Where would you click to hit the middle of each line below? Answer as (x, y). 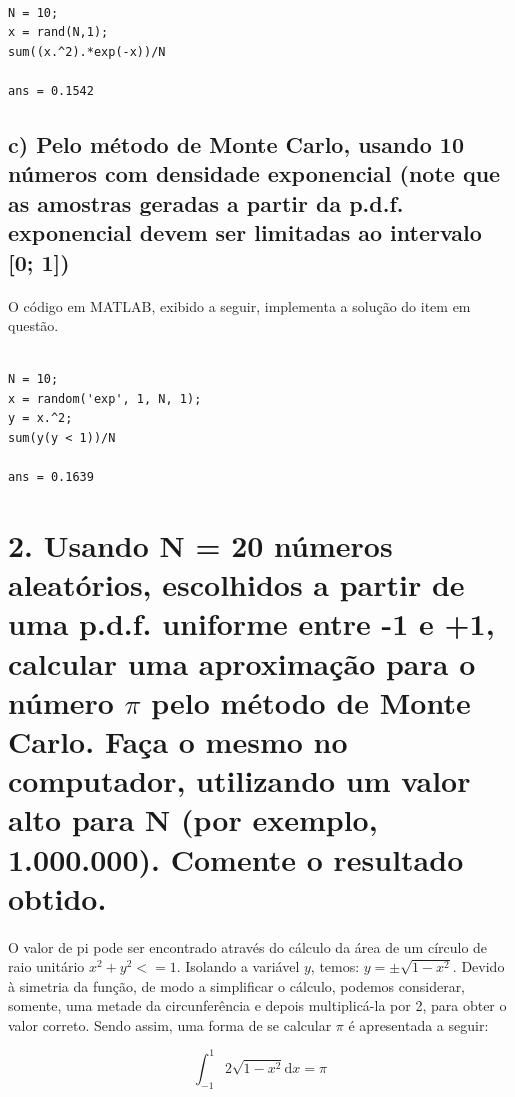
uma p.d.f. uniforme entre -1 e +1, (251, 623)
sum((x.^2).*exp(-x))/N (87, 51)
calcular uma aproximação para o (242, 662)
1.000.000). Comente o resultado (236, 858)
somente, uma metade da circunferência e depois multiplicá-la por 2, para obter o (257, 1005)
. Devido (478, 966)
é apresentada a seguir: (418, 1024)
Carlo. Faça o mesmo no (178, 740)
